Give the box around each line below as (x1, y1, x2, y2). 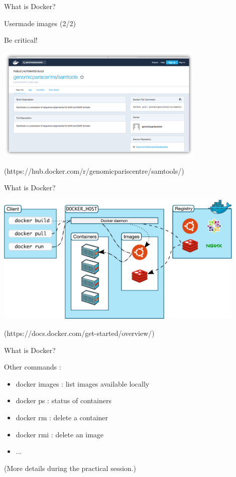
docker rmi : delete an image (16, 429, 104, 439)
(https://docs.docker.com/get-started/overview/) (4, 327, 155, 338)
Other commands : (4, 362, 61, 372)
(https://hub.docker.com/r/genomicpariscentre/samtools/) (4, 165, 184, 176)
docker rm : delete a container (16, 412, 108, 422)
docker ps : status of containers (16, 395, 111, 406)
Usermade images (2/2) (4, 18, 76, 28)
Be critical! (4, 35, 38, 45)
